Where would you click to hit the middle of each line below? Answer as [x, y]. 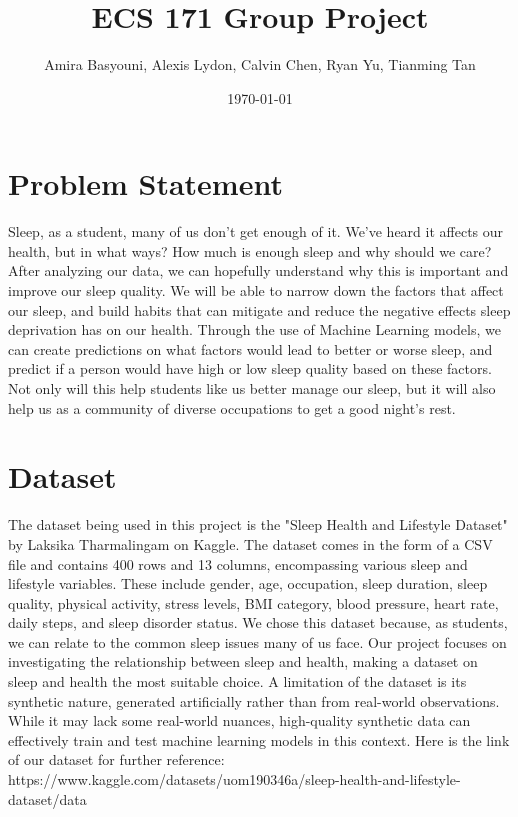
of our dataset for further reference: [116, 759]
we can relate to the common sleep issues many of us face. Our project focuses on [257, 641]
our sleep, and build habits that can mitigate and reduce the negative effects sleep [259, 309]
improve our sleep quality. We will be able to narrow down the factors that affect [256, 290]
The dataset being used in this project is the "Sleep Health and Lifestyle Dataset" [258, 524]
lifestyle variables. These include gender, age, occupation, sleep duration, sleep [248, 583]
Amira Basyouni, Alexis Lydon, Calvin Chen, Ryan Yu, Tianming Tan [260, 64]
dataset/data [47, 798]
